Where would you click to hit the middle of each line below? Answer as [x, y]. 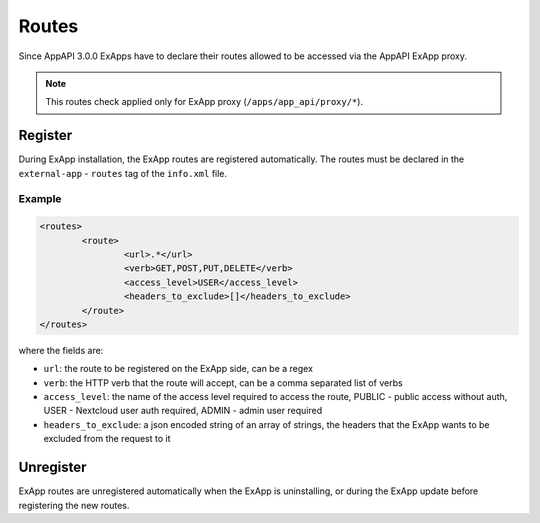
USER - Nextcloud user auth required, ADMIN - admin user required [183, 411]
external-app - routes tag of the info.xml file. [123, 173]
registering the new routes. [74, 505]
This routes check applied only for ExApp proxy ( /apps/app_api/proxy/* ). [204, 102]
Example [40, 199]
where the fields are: [61, 350]
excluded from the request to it [107, 439]
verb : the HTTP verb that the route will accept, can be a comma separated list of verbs [223, 382]
